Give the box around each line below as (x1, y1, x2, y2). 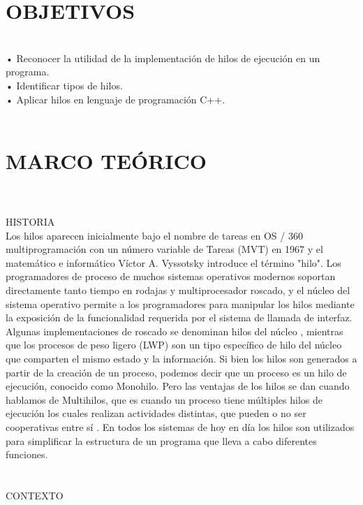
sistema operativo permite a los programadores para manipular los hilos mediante (6, 296, 355, 311)
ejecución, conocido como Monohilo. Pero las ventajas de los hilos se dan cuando (6, 379, 350, 393)
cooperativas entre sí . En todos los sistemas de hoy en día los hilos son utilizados (6, 419, 355, 434)
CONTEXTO (6, 488, 64, 502)
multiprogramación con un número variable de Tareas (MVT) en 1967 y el (6, 242, 323, 256)
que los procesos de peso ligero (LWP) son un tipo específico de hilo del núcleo (6, 337, 342, 352)
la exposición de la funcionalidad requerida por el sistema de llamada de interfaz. (6, 310, 353, 325)
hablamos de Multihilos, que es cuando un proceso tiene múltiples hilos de (6, 392, 323, 407)
